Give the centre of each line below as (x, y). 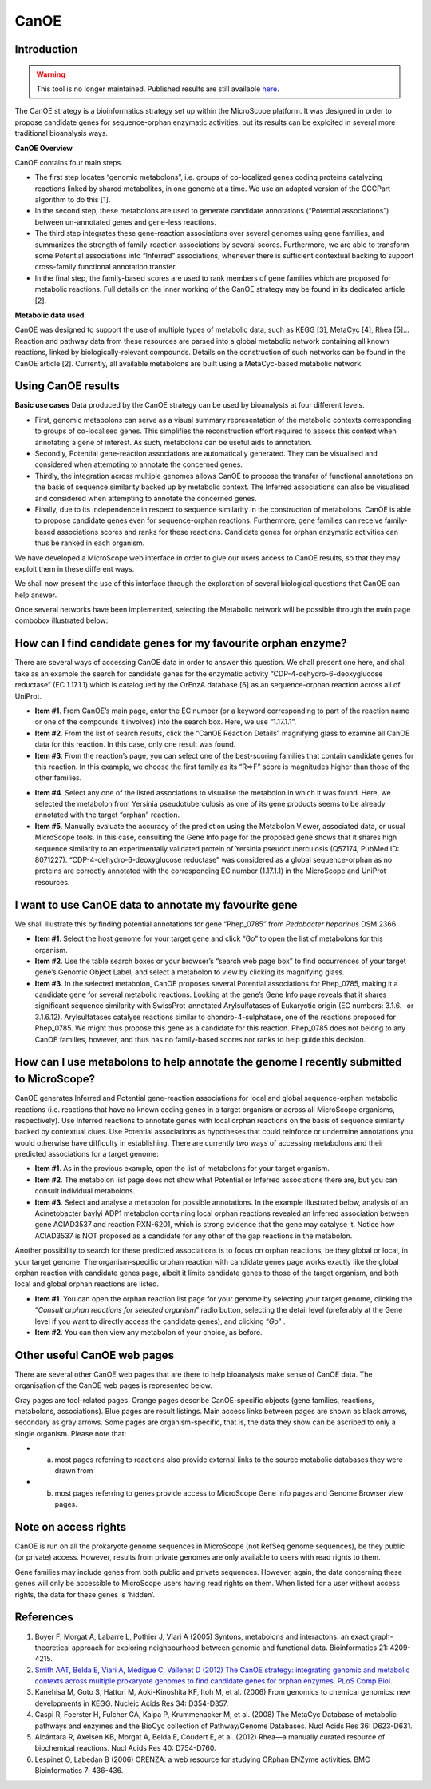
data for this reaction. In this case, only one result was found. (135, 744)
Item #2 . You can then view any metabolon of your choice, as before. (148, 1332)
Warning (51, 74)
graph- (382, 1636)
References (44, 1618)
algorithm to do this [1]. (73, 200)
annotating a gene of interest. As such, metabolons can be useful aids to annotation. (174, 442)
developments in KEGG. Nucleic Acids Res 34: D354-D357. (132, 1703)
